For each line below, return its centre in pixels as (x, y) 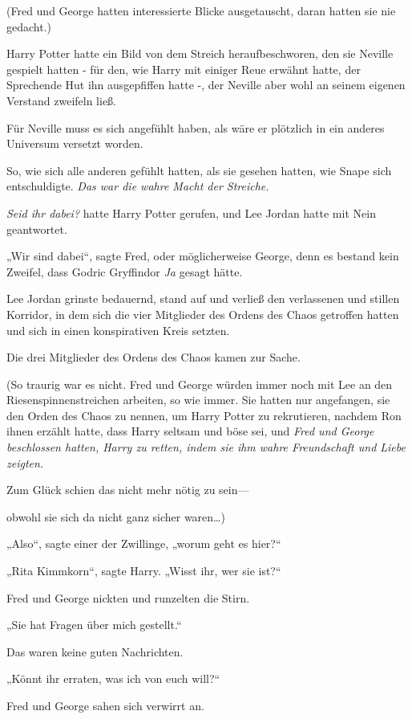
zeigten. (25, 462)
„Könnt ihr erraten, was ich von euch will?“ (113, 678)
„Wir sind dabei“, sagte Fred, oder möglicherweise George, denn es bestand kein (203, 256)
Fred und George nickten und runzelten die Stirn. (128, 597)
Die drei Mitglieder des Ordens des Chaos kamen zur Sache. (153, 357)
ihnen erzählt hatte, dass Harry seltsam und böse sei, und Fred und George (190, 431)
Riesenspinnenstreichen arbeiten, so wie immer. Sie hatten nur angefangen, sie (198, 400)
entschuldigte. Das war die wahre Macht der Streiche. (138, 186)
